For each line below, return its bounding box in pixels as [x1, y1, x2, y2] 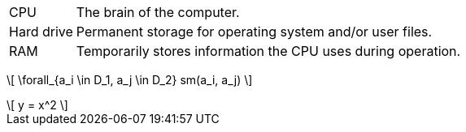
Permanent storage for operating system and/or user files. [76, 23, 433, 40]
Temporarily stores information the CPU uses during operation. [76, 43, 461, 59]
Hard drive [9, 23, 73, 40]
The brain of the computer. [76, 4, 240, 20]
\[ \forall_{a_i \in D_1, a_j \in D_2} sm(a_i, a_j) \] [7, 73, 253, 87]
